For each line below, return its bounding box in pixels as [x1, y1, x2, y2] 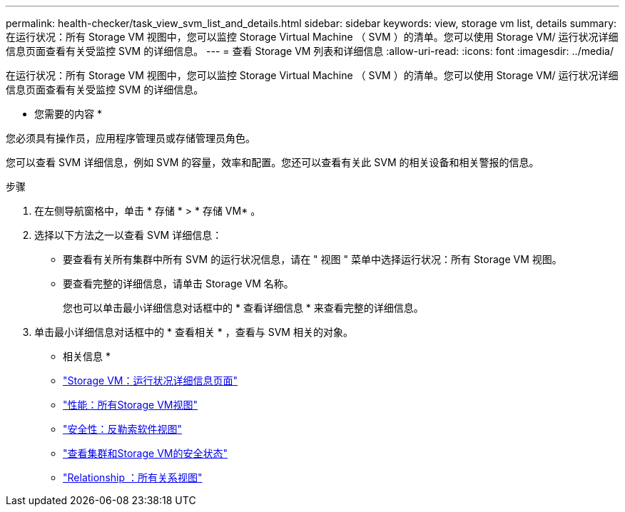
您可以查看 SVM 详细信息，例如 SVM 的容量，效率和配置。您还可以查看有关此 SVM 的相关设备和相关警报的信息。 [6, 156, 539, 168]
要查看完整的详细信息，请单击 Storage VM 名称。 [63, 277, 294, 290]
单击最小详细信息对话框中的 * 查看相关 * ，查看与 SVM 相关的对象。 [34, 326, 353, 338]
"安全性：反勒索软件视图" [63, 423, 183, 435]
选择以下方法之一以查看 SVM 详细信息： [34, 229, 223, 241]
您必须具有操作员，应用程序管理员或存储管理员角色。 [6, 132, 255, 144]
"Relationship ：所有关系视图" [63, 471, 203, 483]
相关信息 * [63, 350, 111, 362]
